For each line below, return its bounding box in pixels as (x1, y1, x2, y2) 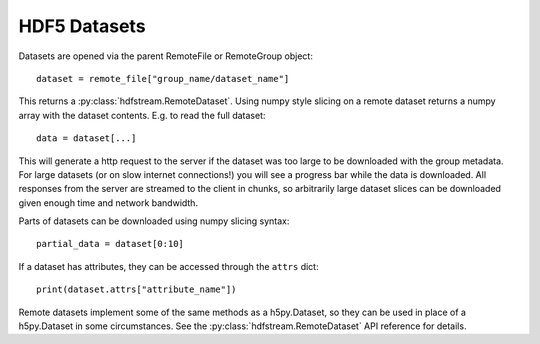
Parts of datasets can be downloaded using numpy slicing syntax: (18, 215, 290, 227)
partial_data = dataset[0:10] (36, 238, 185, 250)
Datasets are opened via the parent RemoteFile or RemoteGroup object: (18, 50, 314, 62)
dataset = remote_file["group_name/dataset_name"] (36, 73, 290, 84)
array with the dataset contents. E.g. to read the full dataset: (18, 109, 266, 121)
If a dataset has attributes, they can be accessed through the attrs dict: (18, 260, 319, 272)
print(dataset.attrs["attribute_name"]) (36, 284, 237, 295)
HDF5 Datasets (18, 15, 146, 37)
